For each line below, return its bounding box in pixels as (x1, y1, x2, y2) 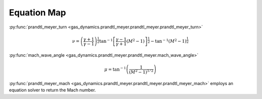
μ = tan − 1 (104, 65, 126, 72)
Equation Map (9, 7, 66, 18)
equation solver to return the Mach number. (9, 87, 96, 93)
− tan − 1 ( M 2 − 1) (150, 37, 187, 44)
